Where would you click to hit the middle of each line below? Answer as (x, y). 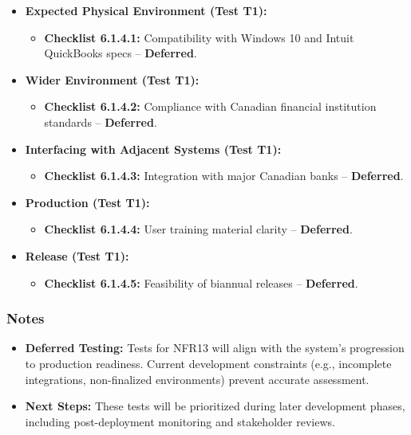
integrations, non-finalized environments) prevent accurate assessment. (197, 379)
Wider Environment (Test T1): (112, 79)
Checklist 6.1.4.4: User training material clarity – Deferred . (198, 229)
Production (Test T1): (87, 202)
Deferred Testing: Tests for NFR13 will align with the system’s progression (215, 348)
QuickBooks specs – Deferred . (121, 53)
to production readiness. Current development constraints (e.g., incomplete (208, 363)
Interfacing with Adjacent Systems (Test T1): (153, 149)
